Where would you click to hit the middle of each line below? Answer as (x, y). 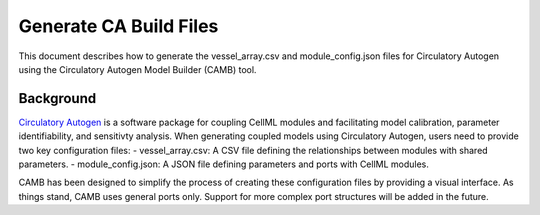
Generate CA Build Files (118, 26)
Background (57, 98)
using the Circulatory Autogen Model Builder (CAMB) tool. (137, 69)
